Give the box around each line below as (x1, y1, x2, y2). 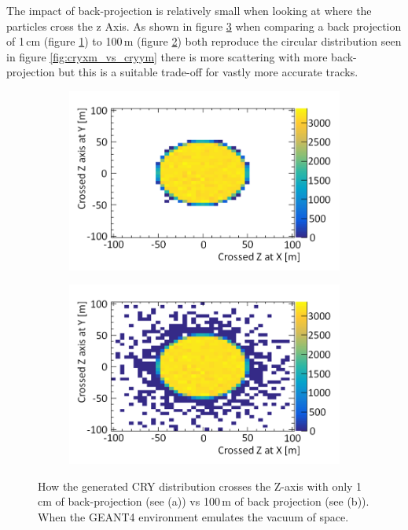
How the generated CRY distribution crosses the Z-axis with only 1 (38, 477, 362, 494)
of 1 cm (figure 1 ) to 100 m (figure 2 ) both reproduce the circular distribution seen (6, 33, 402, 50)
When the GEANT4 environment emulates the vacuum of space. (38, 509, 349, 524)
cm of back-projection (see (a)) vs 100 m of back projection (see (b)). (38, 493, 369, 510)
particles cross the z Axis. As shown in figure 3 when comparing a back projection (6, 17, 402, 34)
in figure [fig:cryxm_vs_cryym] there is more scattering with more (6, 48, 328, 64)
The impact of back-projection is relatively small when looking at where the (6, 2, 372, 18)
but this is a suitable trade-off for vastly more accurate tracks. (58, 64, 358, 80)
